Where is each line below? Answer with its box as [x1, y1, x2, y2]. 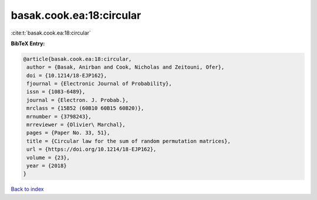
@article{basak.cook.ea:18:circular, [23, 56, 132, 62]
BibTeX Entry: [11, 40, 45, 47]
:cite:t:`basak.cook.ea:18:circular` [11, 29, 91, 36]
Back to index [11, 185, 44, 193]
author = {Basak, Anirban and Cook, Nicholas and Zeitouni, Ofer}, [26, 64, 225, 70]
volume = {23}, [26, 154, 70, 161]
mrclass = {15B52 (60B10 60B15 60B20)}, [26, 105, 144, 111]
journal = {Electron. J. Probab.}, [26, 97, 129, 103]
